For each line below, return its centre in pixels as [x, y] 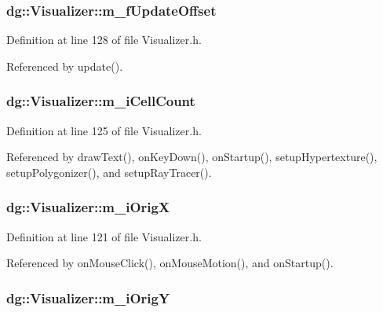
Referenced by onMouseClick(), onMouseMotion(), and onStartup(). [170, 263]
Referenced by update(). [65, 66]
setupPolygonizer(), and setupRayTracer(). [109, 172]
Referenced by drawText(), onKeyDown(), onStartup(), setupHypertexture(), [192, 157]
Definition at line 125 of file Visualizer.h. [104, 130]
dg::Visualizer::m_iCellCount [101, 101]
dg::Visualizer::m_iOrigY [88, 297]
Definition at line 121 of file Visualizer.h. [104, 236]
